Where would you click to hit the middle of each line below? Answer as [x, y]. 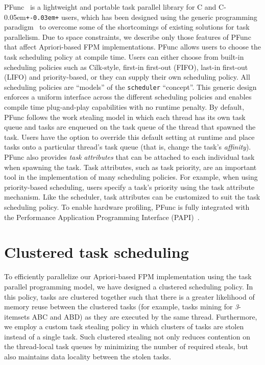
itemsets [17, 316]
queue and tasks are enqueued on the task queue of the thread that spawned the [130, 127]
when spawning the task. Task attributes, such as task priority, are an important [130, 167]
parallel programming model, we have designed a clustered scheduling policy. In [129, 286]
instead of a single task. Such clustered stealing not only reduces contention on [127, 336]
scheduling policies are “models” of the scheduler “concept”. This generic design [130, 87]
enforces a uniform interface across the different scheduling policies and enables [128, 97]
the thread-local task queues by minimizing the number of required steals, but [126, 346]
